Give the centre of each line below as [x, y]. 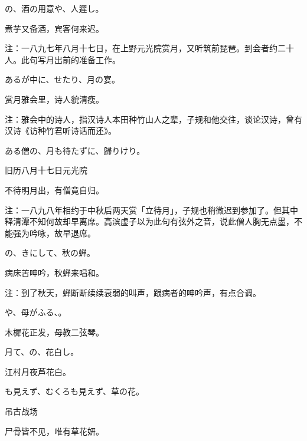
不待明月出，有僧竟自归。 [54, 190]
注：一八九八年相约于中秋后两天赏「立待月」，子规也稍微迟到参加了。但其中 [151, 210]
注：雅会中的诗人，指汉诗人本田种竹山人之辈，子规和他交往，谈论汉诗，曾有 [153, 119]
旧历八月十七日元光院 [46, 170]
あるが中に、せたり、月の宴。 [63, 79]
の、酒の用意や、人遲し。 [54, 8]
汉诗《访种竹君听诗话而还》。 [61, 131]
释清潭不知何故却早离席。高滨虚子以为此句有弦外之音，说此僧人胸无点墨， [149, 221]
